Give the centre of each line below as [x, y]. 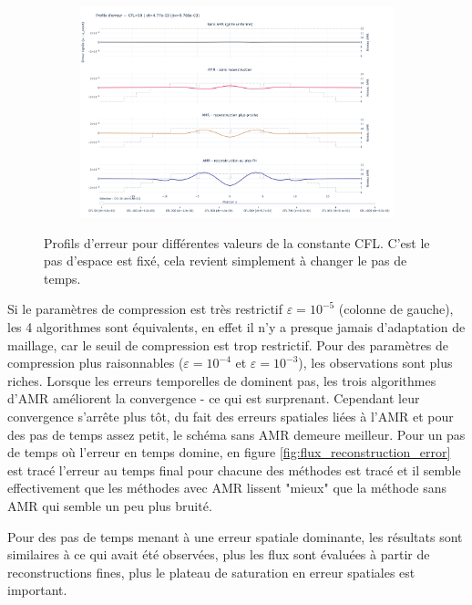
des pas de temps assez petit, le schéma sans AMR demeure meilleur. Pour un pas [236, 434]
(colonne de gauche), [396, 309]
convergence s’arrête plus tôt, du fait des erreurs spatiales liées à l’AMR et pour [231, 416]
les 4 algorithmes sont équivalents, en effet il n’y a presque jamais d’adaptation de [236, 326]
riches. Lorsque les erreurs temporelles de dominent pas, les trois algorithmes [222, 380]
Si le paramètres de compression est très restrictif [145, 309]
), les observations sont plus [375, 363]
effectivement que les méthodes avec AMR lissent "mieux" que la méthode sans [227, 488]
